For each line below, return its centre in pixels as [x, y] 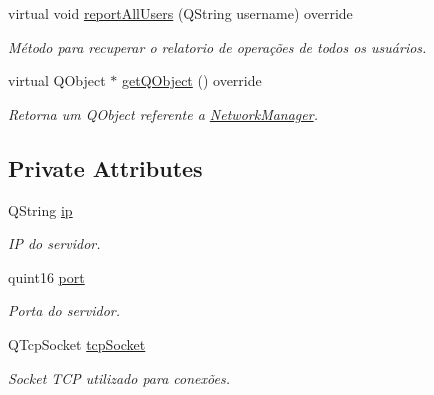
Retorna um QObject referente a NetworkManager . [163, 113]
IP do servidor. [54, 243]
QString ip [40, 209]
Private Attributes [105, 167]
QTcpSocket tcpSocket [77, 343]
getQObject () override [192, 80]
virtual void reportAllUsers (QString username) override [180, 13]
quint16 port [46, 276]
